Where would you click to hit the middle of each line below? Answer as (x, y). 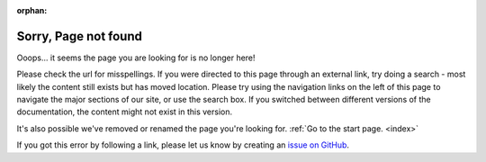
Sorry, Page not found (80, 36)
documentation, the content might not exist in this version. (125, 112)
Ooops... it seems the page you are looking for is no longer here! (136, 58)
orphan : (32, 10)
